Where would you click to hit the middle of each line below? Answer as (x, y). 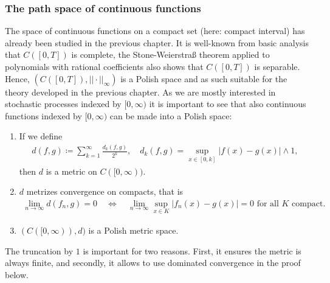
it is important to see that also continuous (228, 104)
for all (268, 204)
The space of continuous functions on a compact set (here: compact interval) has (155, 31)
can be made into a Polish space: (171, 115)
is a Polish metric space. (133, 230)
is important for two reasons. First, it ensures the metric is (192, 250)
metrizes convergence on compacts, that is (105, 191)
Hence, (17, 78)
